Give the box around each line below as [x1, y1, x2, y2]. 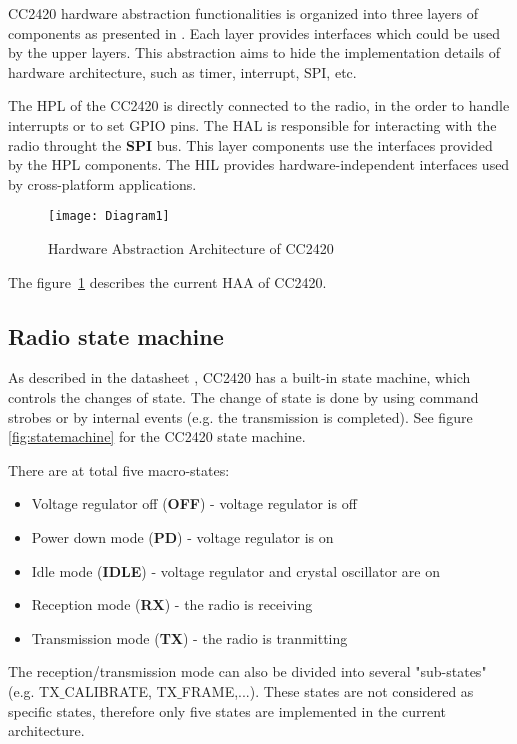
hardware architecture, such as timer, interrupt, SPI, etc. [8, 61, 357, 82]
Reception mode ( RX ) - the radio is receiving [31, 594, 313, 615]
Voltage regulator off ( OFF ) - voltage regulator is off [31, 493, 357, 514]
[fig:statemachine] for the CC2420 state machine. [8, 426, 306, 447]
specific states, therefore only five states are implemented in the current [8, 700, 447, 721]
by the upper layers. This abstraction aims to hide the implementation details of [8, 42, 501, 63]
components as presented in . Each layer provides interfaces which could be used [8, 22, 500, 43]
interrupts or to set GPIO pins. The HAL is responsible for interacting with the [8, 114, 497, 135]
